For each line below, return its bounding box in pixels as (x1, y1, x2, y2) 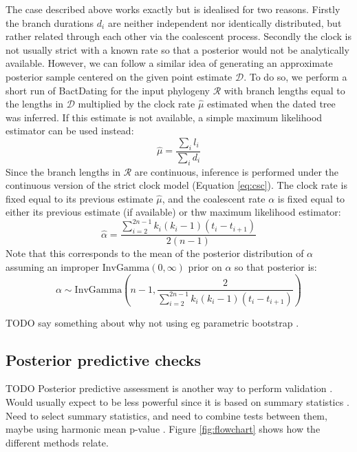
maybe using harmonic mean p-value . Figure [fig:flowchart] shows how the (6, 422, 321, 436)
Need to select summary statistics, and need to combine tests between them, (6, 408, 327, 422)
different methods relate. (6, 435, 109, 449)
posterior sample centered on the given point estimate (6, 69, 232, 83)
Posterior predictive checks (6, 349, 202, 370)
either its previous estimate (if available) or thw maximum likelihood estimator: (6, 205, 341, 219)
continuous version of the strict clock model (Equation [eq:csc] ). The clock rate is (6, 178, 347, 192)
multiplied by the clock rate (78, 96, 195, 111)
